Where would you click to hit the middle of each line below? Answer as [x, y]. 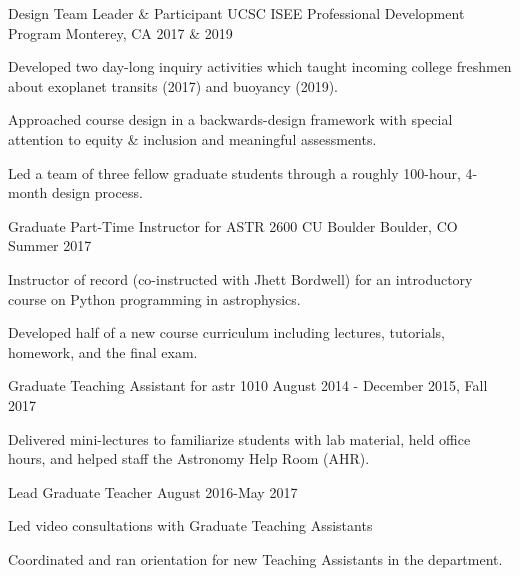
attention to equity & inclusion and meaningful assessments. [192, 138]
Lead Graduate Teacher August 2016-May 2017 [153, 491]
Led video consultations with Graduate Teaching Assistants [190, 525]
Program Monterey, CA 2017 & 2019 [120, 32]
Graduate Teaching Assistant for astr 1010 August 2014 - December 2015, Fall [248, 385]
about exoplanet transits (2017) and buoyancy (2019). [173, 85]
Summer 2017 [50, 245]
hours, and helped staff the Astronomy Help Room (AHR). [189, 458]
